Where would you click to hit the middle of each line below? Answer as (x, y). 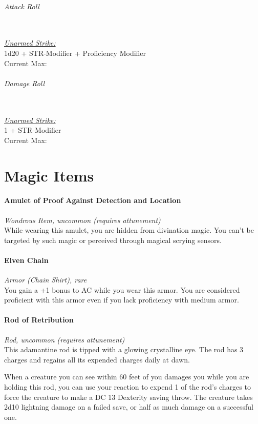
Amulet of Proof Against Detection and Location (93, 200)
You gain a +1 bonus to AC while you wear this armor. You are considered (122, 289)
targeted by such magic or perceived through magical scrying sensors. (113, 240)
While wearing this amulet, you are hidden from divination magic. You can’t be (129, 230)
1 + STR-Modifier (33, 130)
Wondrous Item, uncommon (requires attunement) (82, 220)
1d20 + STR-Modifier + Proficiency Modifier (75, 53)
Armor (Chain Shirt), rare (46, 280)
